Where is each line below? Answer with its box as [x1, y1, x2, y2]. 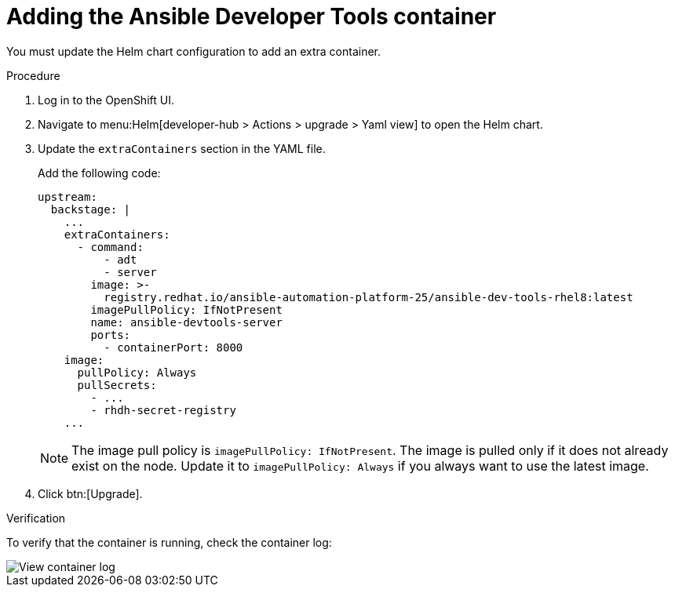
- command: [77, 240, 144, 253]
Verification [6, 511, 66, 525]
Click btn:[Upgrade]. [38, 486, 143, 500]
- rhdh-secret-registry [90, 403, 236, 417]
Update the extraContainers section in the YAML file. [38, 141, 326, 155]
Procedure [6, 68, 60, 82]
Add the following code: [38, 166, 161, 180]
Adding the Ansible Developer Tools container [6, 3, 497, 30]
